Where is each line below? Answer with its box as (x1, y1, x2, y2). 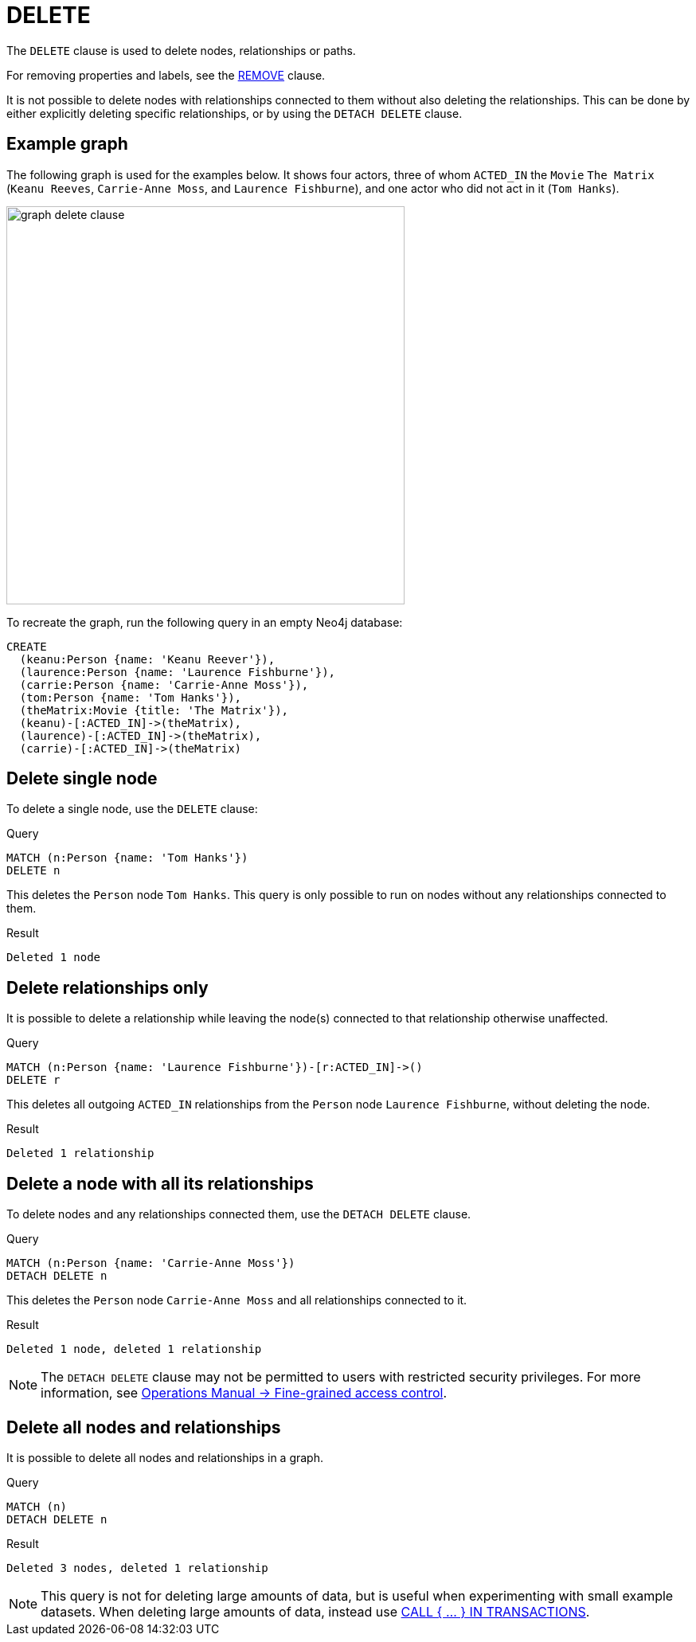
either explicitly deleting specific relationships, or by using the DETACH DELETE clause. (6, 106, 463, 120)
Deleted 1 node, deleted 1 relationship (6, 1343, 262, 1356)
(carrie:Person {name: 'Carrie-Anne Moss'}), (19, 678, 309, 691)
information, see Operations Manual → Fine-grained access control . (41, 1385, 447, 1402)
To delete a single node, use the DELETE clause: (6, 802, 258, 816)
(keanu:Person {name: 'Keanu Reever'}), (19, 652, 276, 666)
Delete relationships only (6, 977, 209, 998)
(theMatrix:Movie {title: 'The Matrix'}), (19, 703, 289, 717)
